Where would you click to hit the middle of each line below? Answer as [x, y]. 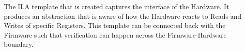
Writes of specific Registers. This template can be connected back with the [115, 25]
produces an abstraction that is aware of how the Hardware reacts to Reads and [123, 16]
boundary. [19, 44]
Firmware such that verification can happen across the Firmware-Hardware [115, 34]
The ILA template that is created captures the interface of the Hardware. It [116, 6]
